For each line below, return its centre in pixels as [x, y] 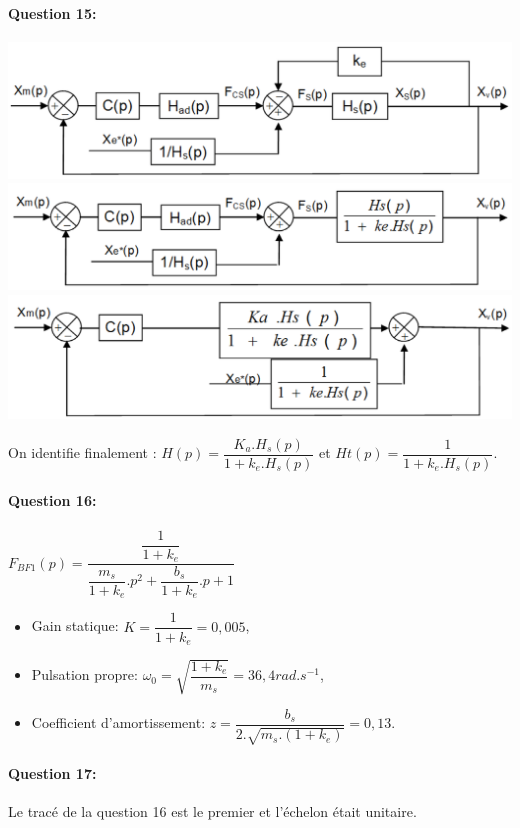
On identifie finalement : [82, 452]
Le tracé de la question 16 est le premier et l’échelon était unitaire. [212, 810]
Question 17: [52, 772]
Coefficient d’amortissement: [118, 722]
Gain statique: [75, 625]
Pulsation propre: [84, 674]
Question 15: [52, 12]
